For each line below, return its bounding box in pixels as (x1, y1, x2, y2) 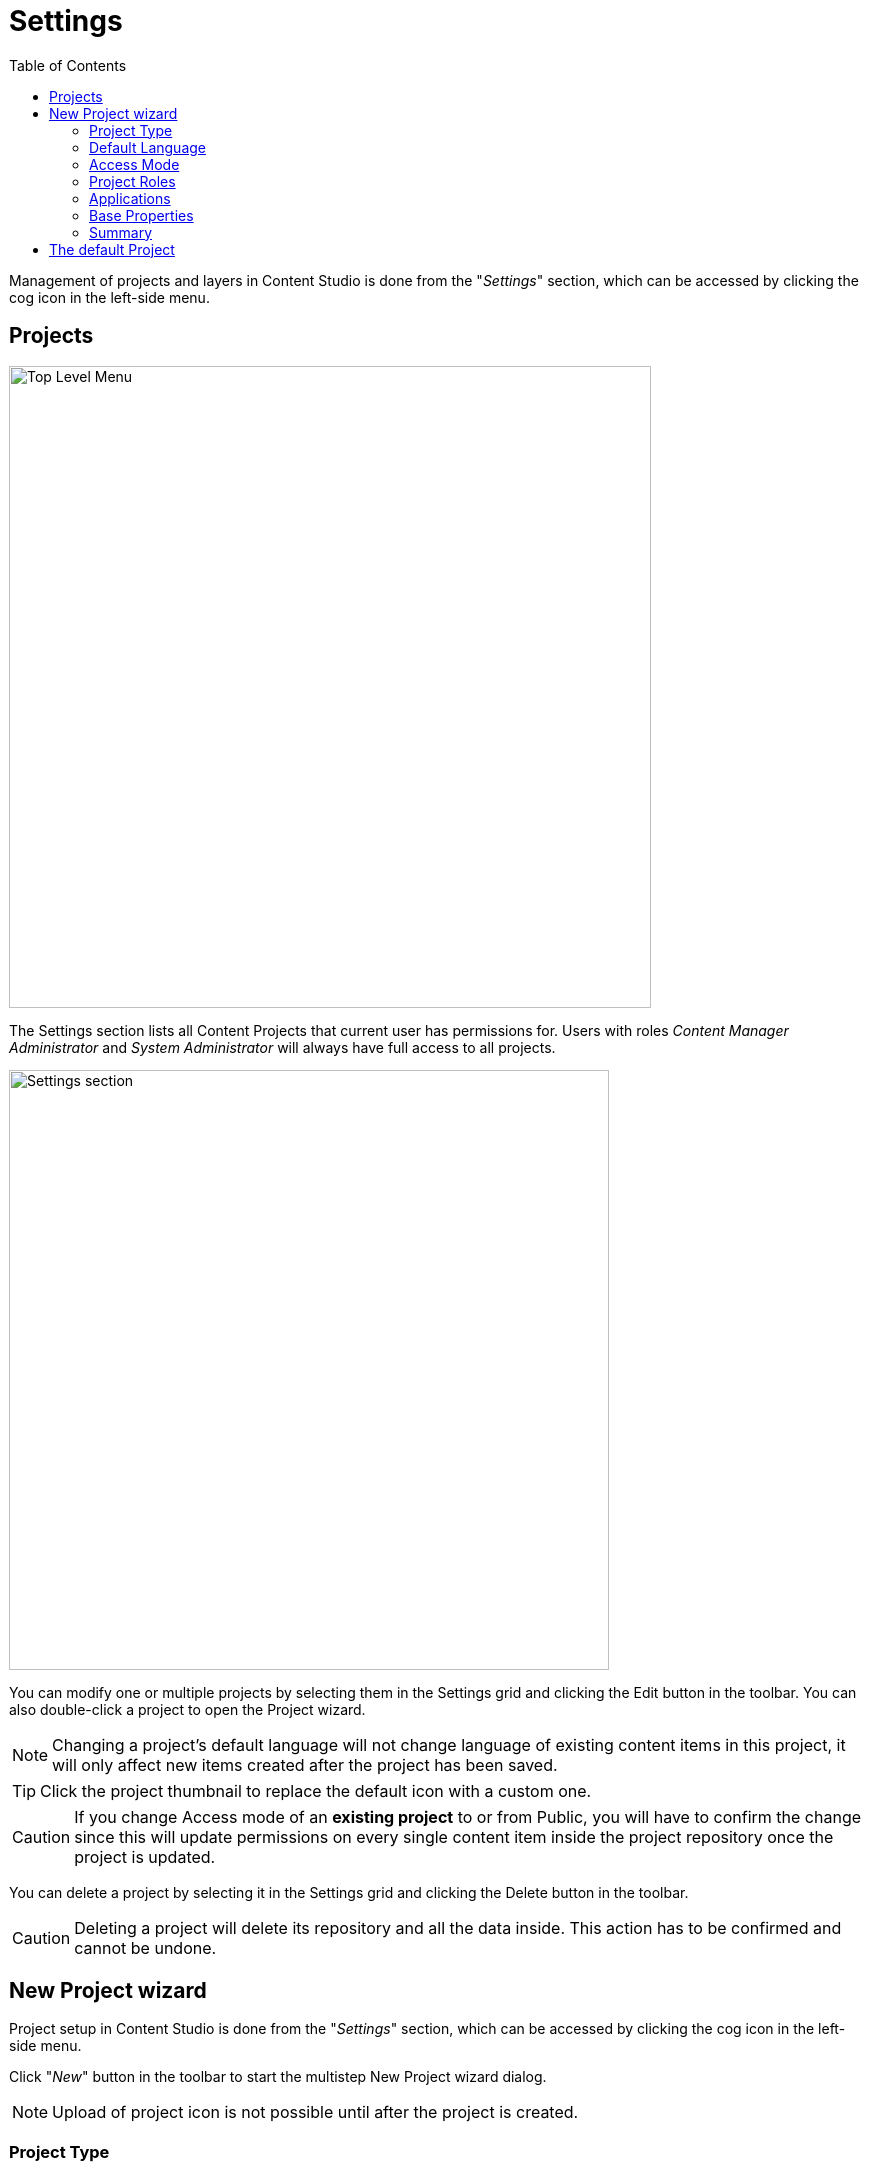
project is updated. (74, 1846, 216, 1867)
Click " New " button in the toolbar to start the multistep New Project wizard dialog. (9, 2068, 547, 2086)
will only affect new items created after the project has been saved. (52, 1754, 558, 1775)
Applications (89, 189, 171, 207)
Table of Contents (9, 56, 127, 74)
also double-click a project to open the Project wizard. (9, 1700, 366, 1718)
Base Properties (89, 206, 194, 224)
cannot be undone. (74, 1937, 217, 1958)
